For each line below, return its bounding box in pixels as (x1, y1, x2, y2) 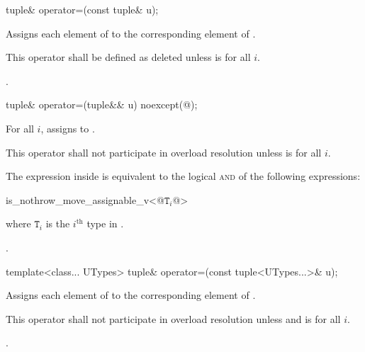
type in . (86, 216, 124, 231)
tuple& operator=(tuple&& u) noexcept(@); (6, 97, 198, 112)
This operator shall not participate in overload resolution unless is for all (6, 144, 322, 159)
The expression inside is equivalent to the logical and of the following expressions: (6, 169, 361, 183)
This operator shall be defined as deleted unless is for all (6, 50, 251, 64)
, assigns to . (40, 120, 95, 135)
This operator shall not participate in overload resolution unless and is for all (6, 311, 341, 326)
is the (45, 216, 70, 231)
